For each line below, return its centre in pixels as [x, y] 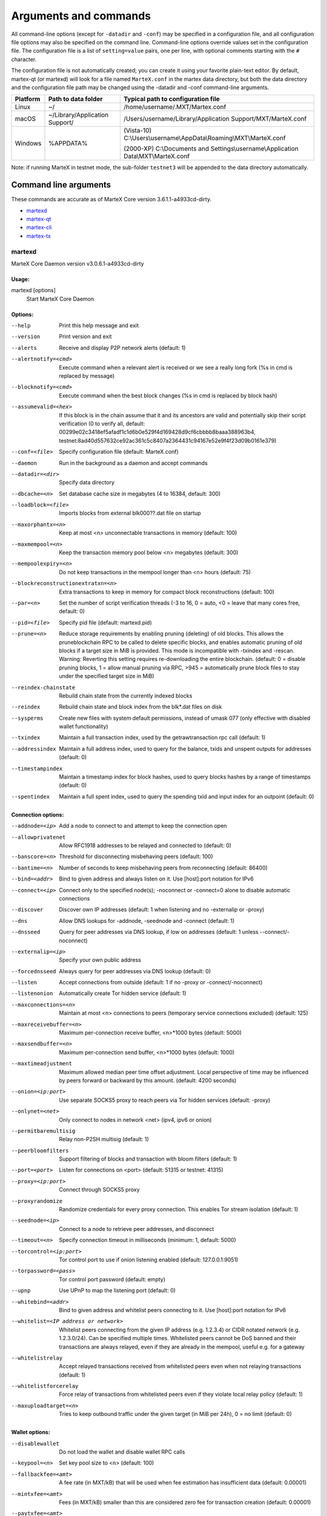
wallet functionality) [84, 726]
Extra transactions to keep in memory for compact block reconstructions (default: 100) [167, 592]
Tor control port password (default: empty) [112, 1279]
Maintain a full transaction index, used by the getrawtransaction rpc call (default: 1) [162, 737]
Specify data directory [87, 483]
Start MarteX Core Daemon [60, 299]
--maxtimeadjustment [42, 1064]
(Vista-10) [137, 130]
